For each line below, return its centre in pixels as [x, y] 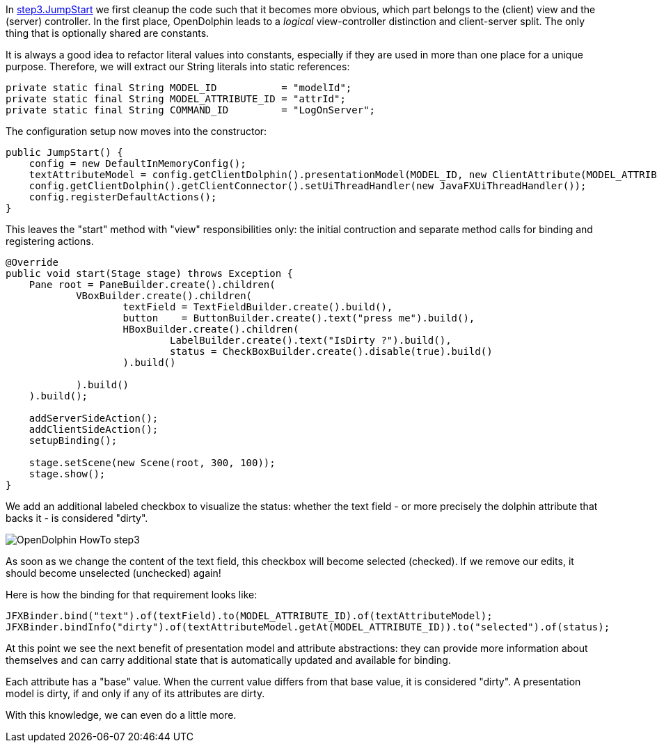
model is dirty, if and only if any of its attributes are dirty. [135, 693]
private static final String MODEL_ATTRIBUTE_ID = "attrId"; [176, 99]
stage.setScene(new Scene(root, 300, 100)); [152, 463]
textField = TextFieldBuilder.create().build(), [258, 307]
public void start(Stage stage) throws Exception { [150, 273]
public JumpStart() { [64, 152]
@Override [32, 262]
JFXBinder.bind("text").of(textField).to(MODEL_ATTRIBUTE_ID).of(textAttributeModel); [249, 616]
